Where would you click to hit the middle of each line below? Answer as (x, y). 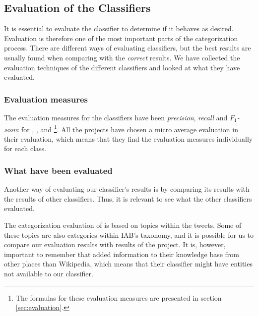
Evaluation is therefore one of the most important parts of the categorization (121, 38)
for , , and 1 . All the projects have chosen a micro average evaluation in (129, 128)
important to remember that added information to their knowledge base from (122, 254)
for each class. (25, 148)
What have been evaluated (58, 170)
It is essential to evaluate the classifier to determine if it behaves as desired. (119, 28)
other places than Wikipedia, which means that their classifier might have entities (128, 264)
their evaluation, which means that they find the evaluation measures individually (129, 138)
